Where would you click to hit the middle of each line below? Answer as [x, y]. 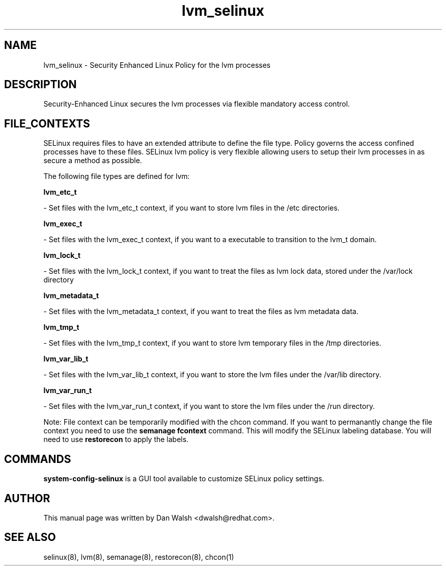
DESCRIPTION [40, 85]
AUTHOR [27, 498]
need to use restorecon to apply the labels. [116, 439]
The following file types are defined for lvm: [117, 176]
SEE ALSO [30, 537]
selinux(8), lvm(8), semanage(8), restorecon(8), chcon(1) [139, 557]
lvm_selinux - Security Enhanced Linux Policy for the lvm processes [157, 65]
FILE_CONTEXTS [47, 123]
